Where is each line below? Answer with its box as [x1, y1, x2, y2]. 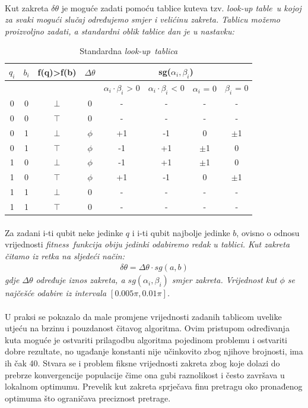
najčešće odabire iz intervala [5, 287, 107, 299]
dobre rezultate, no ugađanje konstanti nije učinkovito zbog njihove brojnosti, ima [5, 345, 303, 357]
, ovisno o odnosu [236, 226, 300, 238]
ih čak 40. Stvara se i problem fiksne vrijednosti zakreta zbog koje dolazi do [5, 357, 280, 369]
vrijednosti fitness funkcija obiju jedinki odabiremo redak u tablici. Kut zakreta [5, 238, 290, 250]
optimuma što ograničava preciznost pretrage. [5, 391, 171, 404]
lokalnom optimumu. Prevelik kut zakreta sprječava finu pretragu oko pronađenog [5, 380, 303, 393]
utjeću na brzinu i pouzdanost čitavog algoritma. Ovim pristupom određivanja [5, 322, 290, 334]
